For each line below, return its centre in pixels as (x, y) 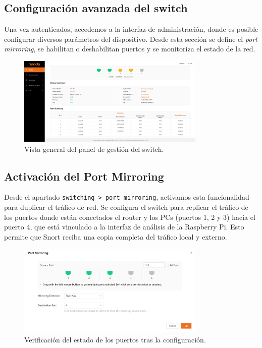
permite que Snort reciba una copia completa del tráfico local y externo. (116, 236)
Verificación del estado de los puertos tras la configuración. (115, 339)
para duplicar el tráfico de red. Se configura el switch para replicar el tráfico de (126, 207)
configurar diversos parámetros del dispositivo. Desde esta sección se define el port (131, 39)
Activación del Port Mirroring (84, 176)
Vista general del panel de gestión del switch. (94, 149)
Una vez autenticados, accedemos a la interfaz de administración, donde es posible (131, 29)
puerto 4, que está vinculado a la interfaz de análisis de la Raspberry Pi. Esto (124, 227)
